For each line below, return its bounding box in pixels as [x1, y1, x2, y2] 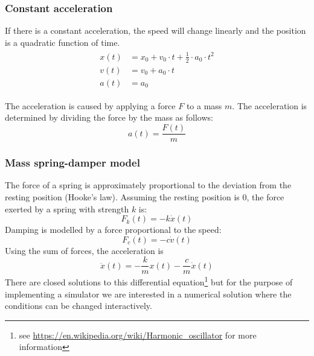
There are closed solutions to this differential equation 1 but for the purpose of [5, 274, 293, 288]
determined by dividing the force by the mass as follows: [5, 111, 213, 124]
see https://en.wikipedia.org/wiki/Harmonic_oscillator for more [19, 328, 257, 341]
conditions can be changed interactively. [5, 299, 152, 312]
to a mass [186, 99, 222, 112]
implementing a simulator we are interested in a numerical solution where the [5, 287, 292, 300]
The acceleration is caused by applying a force [5, 99, 176, 112]
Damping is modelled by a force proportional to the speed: [5, 223, 222, 236]
